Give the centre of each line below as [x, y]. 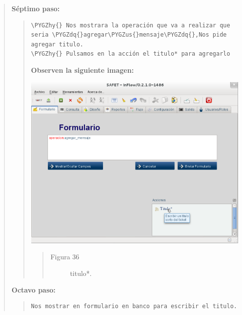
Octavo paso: [33, 289]
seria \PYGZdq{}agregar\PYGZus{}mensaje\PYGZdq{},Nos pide [129, 35]
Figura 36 [65, 257]
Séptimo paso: [36, 8]
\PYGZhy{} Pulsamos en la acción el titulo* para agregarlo [131, 54]
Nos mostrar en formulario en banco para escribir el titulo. [134, 306]
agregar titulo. [57, 44]
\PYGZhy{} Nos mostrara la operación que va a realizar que [131, 25]
